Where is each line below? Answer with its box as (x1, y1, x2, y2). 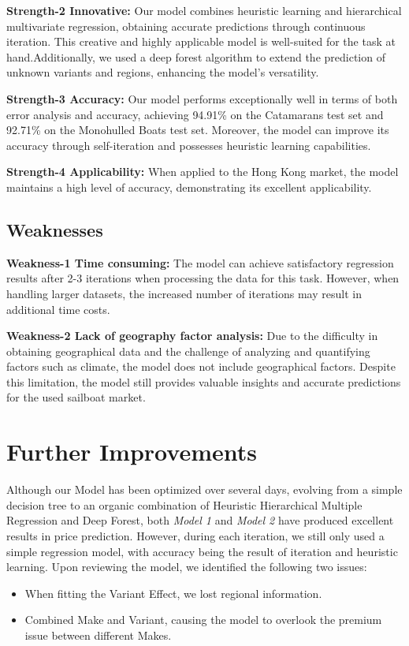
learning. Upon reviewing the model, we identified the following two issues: (6, 558, 367, 575)
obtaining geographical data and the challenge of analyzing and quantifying (6, 342, 370, 359)
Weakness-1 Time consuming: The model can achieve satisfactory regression (6, 254, 394, 271)
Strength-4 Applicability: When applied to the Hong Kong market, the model (6, 163, 399, 180)
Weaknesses (6, 217, 103, 241)
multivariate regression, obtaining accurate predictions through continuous (6, 17, 366, 34)
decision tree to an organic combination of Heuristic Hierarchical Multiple (6, 496, 363, 513)
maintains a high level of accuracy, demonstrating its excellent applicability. (6, 178, 372, 195)
